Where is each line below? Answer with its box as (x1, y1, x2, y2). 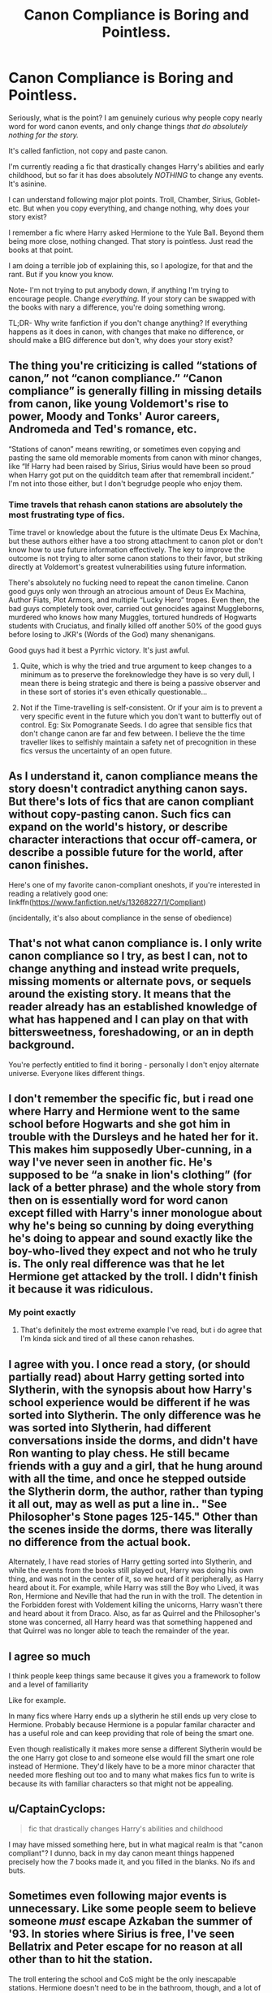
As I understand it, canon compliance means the (8, 770, 258, 784)
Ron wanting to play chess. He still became (8, 1446, 230, 1460)
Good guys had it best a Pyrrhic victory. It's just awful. (8, 645, 190, 655)
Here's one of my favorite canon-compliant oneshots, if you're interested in (8, 879, 261, 889)
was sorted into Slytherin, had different (8, 1421, 211, 1435)
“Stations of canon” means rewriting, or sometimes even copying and (8, 444, 241, 454)
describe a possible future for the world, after (8, 845, 244, 859)
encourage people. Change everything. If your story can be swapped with (8, 293, 256, 303)
